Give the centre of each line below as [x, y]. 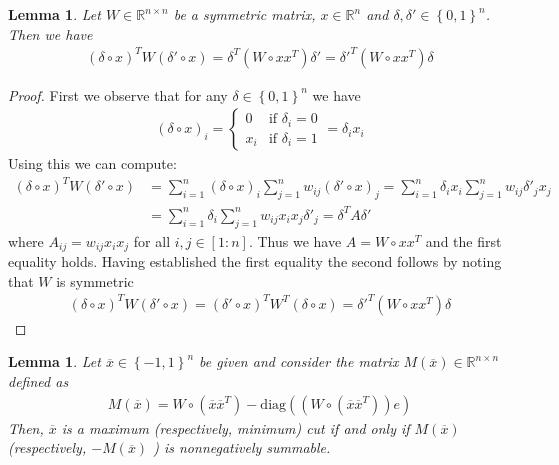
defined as [38, 380]
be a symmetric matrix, [244, 14]
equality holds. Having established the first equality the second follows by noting [255, 261]
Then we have [50, 33]
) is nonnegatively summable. [242, 447]
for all [152, 240]
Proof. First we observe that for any [118, 94]
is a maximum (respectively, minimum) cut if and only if [235, 427]
